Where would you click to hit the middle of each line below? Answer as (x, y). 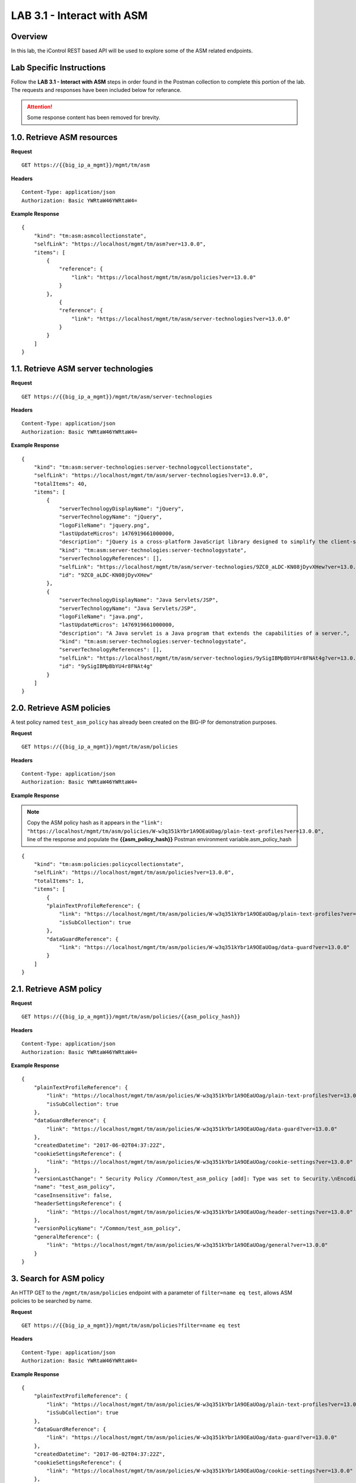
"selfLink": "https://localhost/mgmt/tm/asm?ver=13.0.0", (120, 244)
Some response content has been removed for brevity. (93, 117)
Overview (29, 36)
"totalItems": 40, (61, 484)
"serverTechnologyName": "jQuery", (111, 517)
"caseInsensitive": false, (73, 1195)
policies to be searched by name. (52, 1301)
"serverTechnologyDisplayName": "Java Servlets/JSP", (139, 600)
